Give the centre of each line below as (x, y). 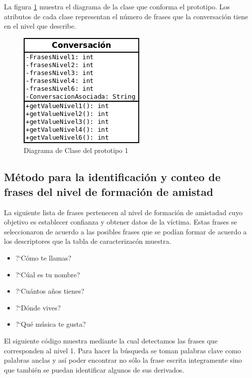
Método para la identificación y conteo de (112, 177)
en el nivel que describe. (40, 26)
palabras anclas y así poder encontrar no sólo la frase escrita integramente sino (123, 360)
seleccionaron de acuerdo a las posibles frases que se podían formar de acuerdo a (126, 231)
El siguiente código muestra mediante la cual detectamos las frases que (111, 340)
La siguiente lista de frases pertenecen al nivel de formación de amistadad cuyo (123, 212)
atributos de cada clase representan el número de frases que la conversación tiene (126, 16)
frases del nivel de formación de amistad (109, 191)
